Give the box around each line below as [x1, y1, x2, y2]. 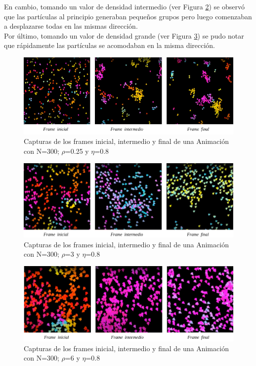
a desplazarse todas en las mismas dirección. [4, 21, 138, 31]
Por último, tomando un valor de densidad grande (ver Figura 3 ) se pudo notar [4, 30, 244, 41]
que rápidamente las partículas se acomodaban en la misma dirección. [4, 40, 215, 50]
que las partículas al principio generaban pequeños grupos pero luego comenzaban [4, 11, 252, 21]
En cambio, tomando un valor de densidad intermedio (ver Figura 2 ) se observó [4, 1, 245, 11]
